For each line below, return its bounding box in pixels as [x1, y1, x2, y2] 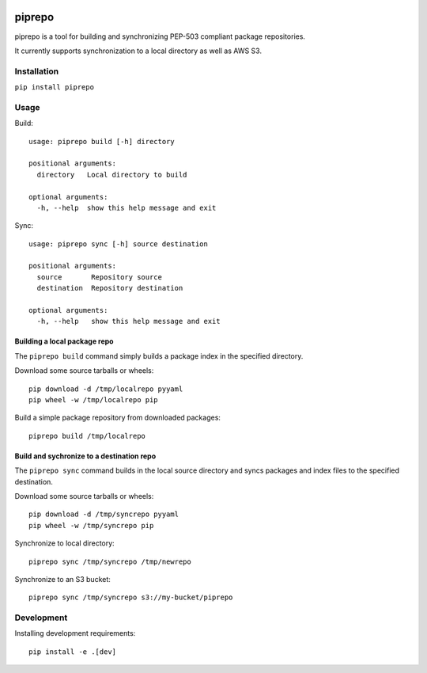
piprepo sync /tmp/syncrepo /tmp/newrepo [28, 557, 191, 566]
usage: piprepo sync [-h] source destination [28, 239, 209, 249]
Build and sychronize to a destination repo [14, 451, 157, 461]
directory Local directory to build [36, 170, 187, 179]
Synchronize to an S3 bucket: [14, 574, 111, 584]
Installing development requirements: [14, 629, 136, 638]
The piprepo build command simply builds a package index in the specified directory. [14, 351, 304, 360]
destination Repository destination [36, 283, 183, 293]
